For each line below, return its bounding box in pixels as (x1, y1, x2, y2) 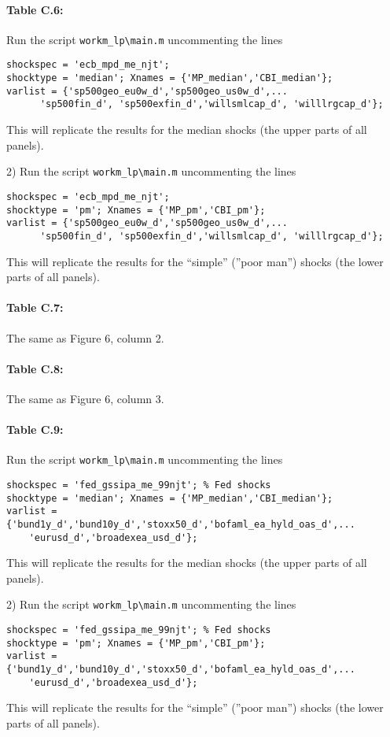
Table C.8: (6, 360, 64, 376)
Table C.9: (6, 421, 64, 438)
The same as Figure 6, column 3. (6, 390, 164, 406)
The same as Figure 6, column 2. (6, 329, 164, 346)
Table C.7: (6, 299, 64, 316)
